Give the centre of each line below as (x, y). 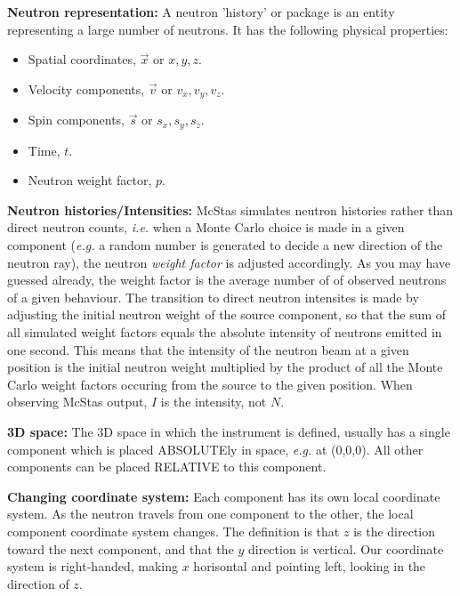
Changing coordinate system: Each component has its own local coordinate (224, 496)
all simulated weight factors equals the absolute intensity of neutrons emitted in (225, 332)
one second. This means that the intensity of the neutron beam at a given (208, 349)
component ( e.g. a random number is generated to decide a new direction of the (225, 245)
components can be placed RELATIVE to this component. (167, 467)
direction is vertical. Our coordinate (346, 548)
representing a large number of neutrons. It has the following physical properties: (228, 29)
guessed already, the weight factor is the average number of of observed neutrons (227, 280)
